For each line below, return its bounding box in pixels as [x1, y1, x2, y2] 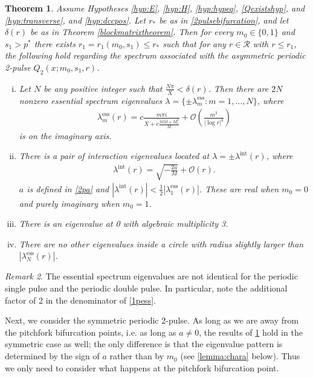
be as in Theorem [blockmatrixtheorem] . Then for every [30, 25, 234, 38]
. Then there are [208, 82, 269, 94]
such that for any [163, 37, 226, 50]
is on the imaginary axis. [19, 129, 112, 142]
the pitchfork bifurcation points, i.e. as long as [5, 325, 176, 338]
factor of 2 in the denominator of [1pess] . [5, 293, 156, 306]
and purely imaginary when [19, 197, 120, 209]
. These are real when [199, 182, 279, 195]
